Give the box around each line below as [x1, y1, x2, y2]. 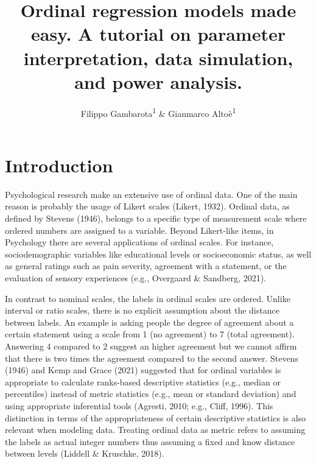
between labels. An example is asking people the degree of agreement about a [5, 315, 294, 328]
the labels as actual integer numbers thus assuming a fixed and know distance [5, 435, 295, 448]
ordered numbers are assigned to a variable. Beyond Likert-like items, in [5, 223, 274, 236]
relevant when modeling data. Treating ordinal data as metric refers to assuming [5, 423, 306, 436]
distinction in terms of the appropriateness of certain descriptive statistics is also [5, 411, 306, 424]
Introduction [5, 152, 113, 177]
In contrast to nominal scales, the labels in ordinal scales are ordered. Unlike [5, 292, 290, 304]
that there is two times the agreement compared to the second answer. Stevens [5, 351, 298, 364]
